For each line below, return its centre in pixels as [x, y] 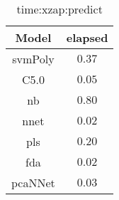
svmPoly [33, 59]
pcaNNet [33, 183]
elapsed [87, 37]
